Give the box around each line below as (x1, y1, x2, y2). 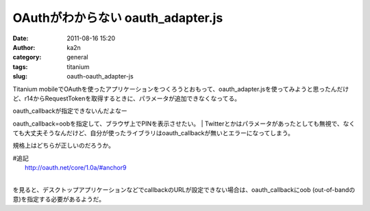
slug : (12, 72, 27, 81)
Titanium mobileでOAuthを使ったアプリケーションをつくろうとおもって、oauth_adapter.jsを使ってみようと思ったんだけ (12, 85, 349, 93)
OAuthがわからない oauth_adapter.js (12, 10, 223, 25)
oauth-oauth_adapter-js (66, 72, 134, 81)
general (66, 53, 88, 61)
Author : (12, 43, 36, 51)
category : (12, 53, 42, 61)
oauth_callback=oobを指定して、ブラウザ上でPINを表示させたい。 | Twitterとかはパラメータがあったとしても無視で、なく (12, 119, 356, 128)
